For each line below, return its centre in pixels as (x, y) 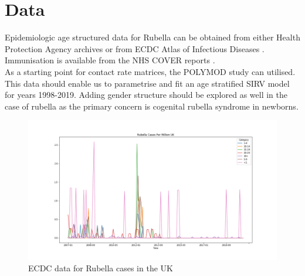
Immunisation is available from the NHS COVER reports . (110, 60)
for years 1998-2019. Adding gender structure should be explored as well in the (146, 95)
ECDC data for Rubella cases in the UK (101, 268)
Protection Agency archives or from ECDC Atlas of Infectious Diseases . (135, 48)
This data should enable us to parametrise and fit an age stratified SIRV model (147, 83)
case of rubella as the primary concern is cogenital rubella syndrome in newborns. (152, 106)
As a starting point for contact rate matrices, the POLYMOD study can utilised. (150, 71)
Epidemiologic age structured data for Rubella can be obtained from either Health (152, 37)
